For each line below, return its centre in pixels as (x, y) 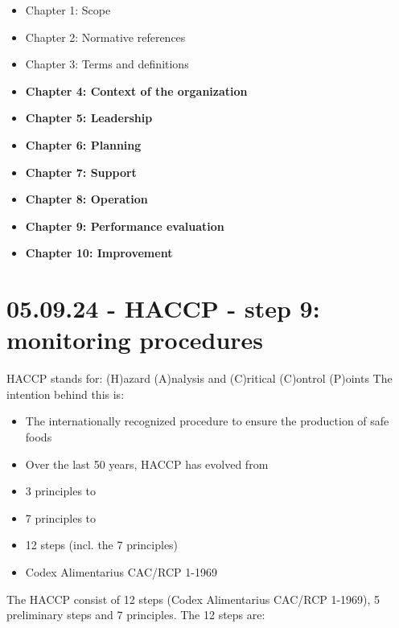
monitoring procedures (135, 340)
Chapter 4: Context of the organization (136, 90)
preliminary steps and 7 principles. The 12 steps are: (136, 615)
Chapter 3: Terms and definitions (107, 64)
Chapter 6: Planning (83, 144)
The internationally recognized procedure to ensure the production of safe (207, 421)
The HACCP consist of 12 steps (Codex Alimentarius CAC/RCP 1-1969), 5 (193, 599)
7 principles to (61, 517)
